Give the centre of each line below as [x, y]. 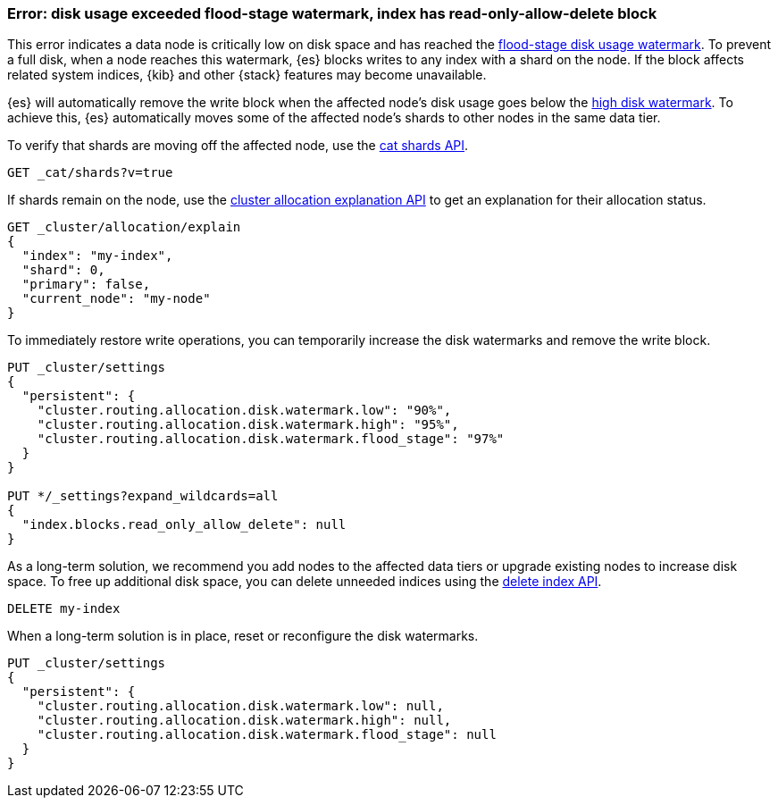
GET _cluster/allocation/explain [124, 227]
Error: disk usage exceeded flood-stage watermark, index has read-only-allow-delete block [332, 13]
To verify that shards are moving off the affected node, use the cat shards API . [238, 146]
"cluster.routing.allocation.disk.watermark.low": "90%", [244, 411]
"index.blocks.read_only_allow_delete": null [184, 525]
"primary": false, [86, 285]
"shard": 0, [63, 270]
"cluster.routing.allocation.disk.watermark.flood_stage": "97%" [271, 439]
